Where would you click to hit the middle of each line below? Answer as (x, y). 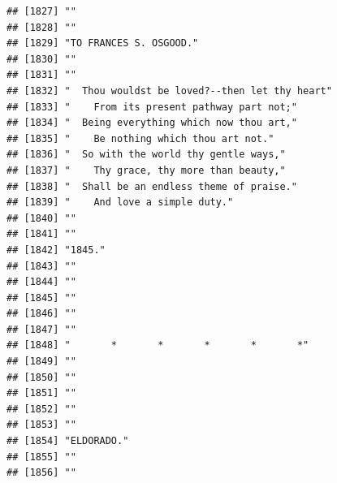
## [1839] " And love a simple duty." (120, 203)
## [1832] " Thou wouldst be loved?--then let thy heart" (169, 91)
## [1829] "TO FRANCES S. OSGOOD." (103, 43)
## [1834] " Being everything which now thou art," (152, 123)
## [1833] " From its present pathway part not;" (152, 107)
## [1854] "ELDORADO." (68, 441)
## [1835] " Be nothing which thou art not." (140, 138)
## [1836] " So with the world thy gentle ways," (146, 155)
